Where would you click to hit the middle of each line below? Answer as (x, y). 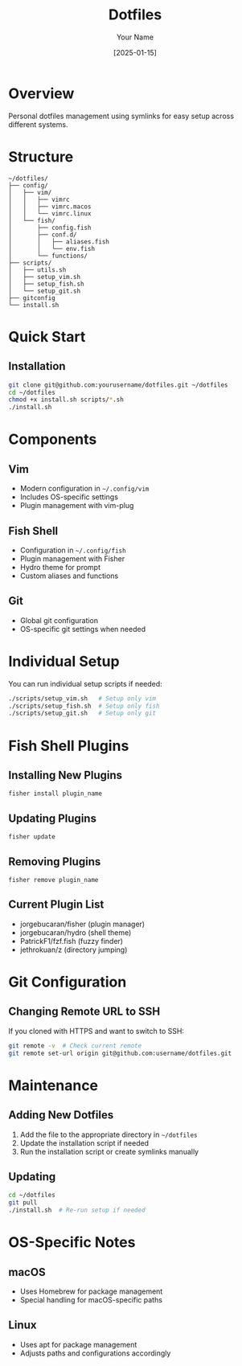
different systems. (38, 124)
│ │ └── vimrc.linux (50, 213)
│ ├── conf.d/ (43, 235)
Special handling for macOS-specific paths (91, 1299)
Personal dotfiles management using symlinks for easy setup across (121, 116)
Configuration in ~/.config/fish (73, 550)
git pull (23, 1203)
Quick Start (47, 336)
